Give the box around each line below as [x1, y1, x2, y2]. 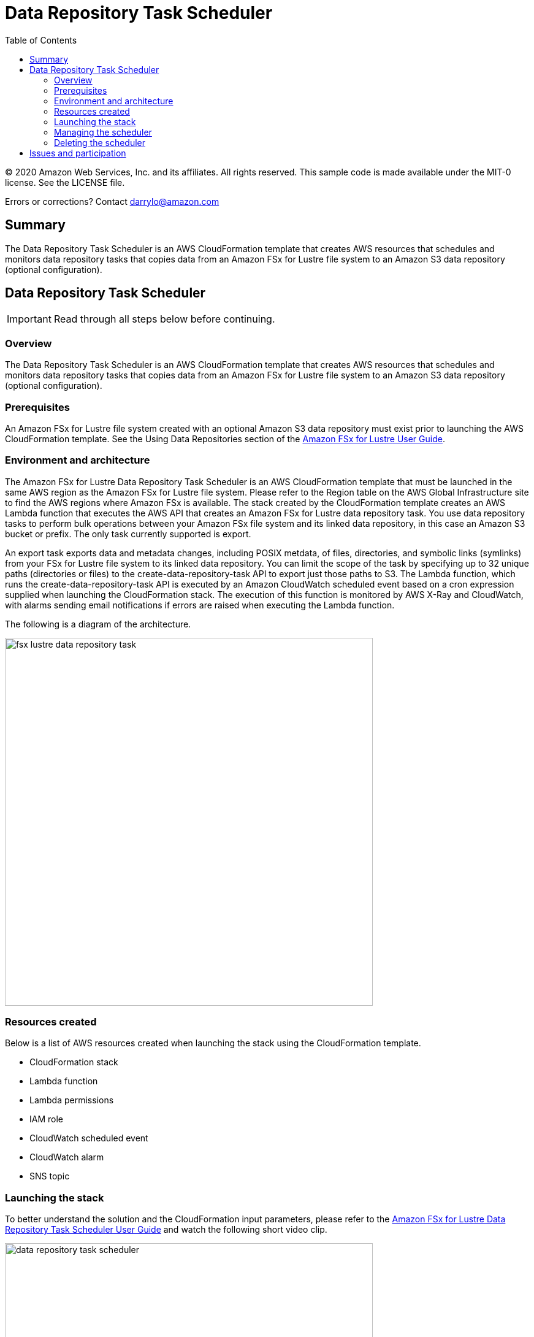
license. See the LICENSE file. [5, 177, 125, 188]
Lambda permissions [29, 1095, 114, 1106]
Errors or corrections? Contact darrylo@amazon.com [5, 196, 219, 207]
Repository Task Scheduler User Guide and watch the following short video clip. [5, 1224, 327, 1235]
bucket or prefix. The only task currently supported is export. [5, 528, 251, 539]
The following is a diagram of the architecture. [5, 618, 191, 629]
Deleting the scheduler [54, 137, 146, 148]
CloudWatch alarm [29, 1152, 104, 1163]
